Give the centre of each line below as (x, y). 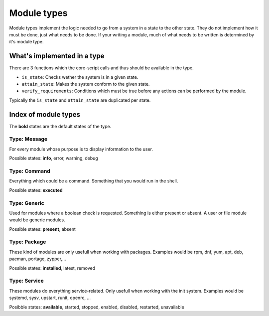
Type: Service (27, 281)
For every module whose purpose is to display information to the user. (81, 149)
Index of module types (45, 114)
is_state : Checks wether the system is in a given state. (80, 77)
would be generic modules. (37, 220)
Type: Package (28, 242)
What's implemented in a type (57, 56)
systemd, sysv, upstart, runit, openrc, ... (50, 298)
